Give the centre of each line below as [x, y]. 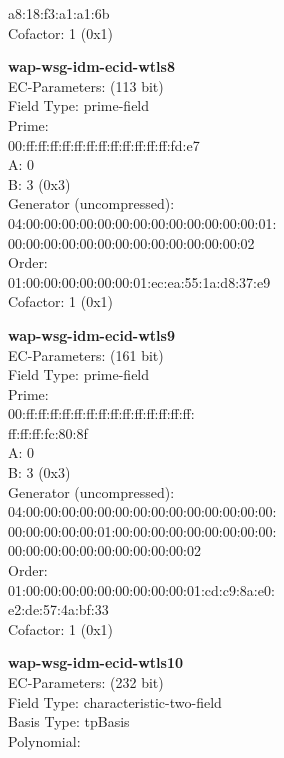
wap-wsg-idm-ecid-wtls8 [91, 66]
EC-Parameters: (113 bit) [86, 85]
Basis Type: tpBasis [69, 721]
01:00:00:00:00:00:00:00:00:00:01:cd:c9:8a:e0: [141, 589]
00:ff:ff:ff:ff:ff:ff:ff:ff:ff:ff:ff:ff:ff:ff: [101, 413]
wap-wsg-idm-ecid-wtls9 [91, 334]
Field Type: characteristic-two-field [115, 701]
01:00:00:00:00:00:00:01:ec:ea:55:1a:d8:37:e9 [139, 281]
